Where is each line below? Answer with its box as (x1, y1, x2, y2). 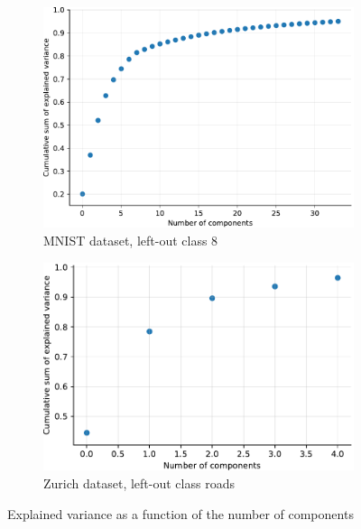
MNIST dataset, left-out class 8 (43, 230, 218, 249)
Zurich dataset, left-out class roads (43, 473, 235, 492)
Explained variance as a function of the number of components (7, 504, 354, 523)
